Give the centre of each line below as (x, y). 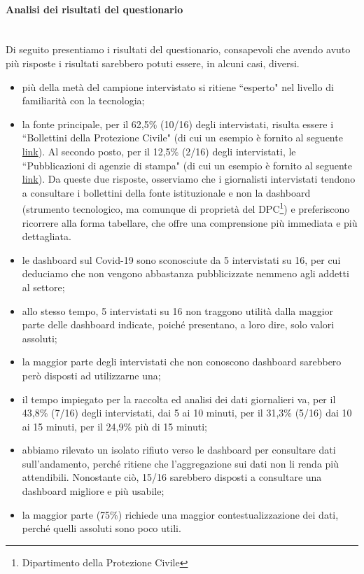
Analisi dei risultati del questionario (94, 9)
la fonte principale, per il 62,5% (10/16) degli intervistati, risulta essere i (178, 124)
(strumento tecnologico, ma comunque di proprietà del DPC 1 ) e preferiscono (186, 208)
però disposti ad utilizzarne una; (91, 375)
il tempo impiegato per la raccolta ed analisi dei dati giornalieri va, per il (179, 399)
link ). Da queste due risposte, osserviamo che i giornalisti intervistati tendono (189, 179)
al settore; (43, 287)
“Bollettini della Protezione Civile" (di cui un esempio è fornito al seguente (182, 138)
